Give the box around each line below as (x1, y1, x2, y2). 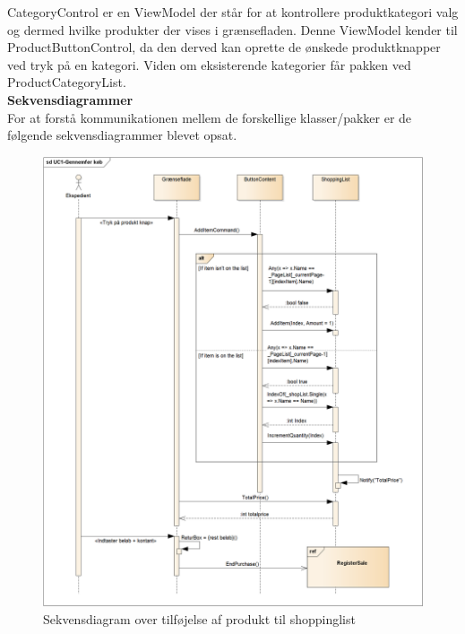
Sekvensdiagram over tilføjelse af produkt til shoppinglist (43, 609, 356, 628)
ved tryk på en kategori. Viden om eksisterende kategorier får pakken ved (7, 55, 411, 74)
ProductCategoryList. (7, 73, 126, 91)
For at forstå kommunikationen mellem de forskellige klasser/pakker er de (7, 108, 412, 126)
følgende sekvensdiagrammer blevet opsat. (7, 126, 237, 144)
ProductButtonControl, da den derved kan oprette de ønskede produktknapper (7, 38, 441, 56)
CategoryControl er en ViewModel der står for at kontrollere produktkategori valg (7, 3, 459, 21)
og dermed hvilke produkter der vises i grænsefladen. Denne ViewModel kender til (7, 20, 458, 39)
